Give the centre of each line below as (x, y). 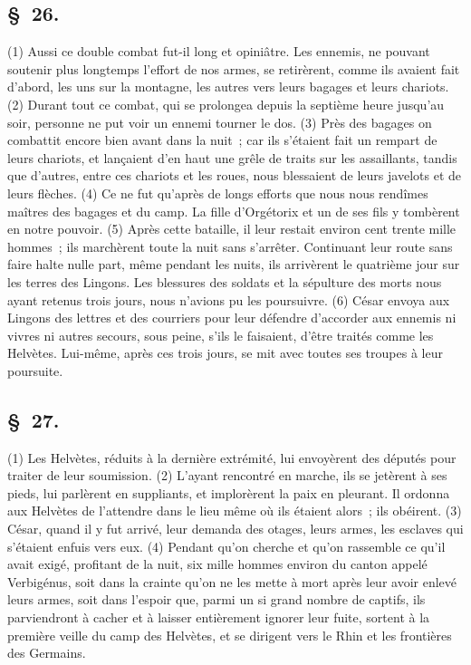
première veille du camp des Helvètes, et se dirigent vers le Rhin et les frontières (230, 635)
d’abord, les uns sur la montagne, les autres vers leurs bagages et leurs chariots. (228, 87)
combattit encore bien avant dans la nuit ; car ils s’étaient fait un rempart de (222, 140)
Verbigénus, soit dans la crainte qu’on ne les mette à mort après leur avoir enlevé (232, 581)
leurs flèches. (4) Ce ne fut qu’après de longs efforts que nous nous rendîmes (218, 193)
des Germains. (47, 653)
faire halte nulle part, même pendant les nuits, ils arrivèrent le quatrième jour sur (234, 264)
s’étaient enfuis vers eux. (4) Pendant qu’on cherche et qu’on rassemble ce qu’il (226, 546)
